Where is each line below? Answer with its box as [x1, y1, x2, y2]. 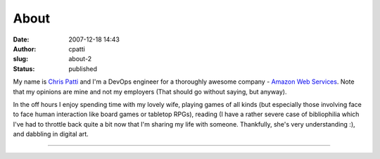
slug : [13, 55, 28, 63]
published [68, 64, 98, 73]
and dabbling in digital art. [13, 130, 89, 139]
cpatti [68, 44, 86, 53]
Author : [13, 44, 37, 53]
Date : [13, 35, 30, 44]
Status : [13, 64, 35, 73]
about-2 [68, 55, 91, 63]
